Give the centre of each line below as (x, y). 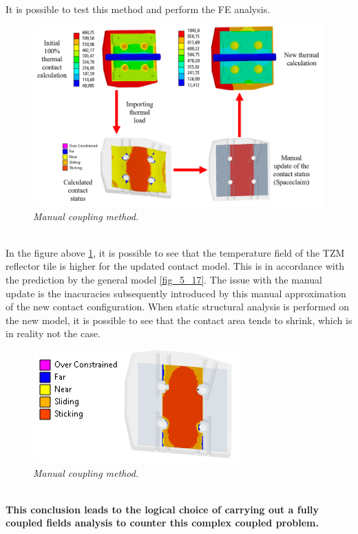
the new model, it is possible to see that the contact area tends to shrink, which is (179, 320)
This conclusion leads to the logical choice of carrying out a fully (162, 509)
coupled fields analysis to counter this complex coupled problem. (162, 523)
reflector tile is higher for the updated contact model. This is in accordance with (175, 266)
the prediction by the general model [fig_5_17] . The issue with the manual (164, 280)
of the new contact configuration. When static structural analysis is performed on (178, 307)
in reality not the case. (53, 333)
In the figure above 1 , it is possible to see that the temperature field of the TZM (175, 252)
